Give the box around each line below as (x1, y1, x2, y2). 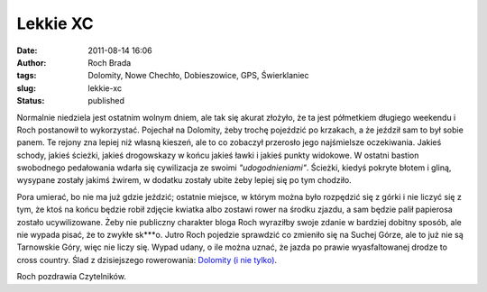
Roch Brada (87, 57, 132, 68)
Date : (16, 45, 38, 56)
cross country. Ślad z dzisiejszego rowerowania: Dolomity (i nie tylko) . (16, 254, 278, 265)
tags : (16, 70, 37, 81)
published (87, 96, 125, 106)
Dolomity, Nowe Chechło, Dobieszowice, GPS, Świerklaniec (87, 70, 309, 81)
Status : (16, 96, 45, 106)
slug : (16, 82, 36, 94)
